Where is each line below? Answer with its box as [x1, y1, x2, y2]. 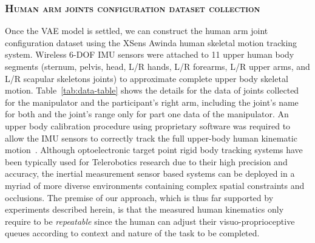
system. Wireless [5, 48, 67, 61]
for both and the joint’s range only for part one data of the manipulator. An [5, 108, 289, 120]
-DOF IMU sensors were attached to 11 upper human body [73, 48, 294, 61]
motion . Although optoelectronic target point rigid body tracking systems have [5, 143, 303, 156]
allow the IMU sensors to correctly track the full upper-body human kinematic [5, 131, 297, 144]
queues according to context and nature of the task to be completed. [5, 227, 260, 239]
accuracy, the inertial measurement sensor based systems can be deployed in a [5, 167, 295, 180]
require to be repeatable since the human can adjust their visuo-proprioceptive [5, 214, 295, 227]
